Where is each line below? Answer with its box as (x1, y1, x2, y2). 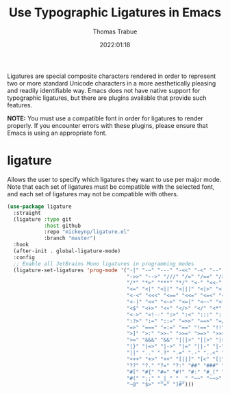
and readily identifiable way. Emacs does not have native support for (7, 86, 201, 94)
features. (7, 101, 33, 109)
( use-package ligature (7, 203, 72, 210)
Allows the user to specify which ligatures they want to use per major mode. (7, 175, 222, 183)
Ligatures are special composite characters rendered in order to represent (7, 72, 216, 80)
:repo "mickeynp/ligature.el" (43, 228, 130, 235)
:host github (43, 222, 81, 229)
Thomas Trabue (92, 27, 138, 36)
